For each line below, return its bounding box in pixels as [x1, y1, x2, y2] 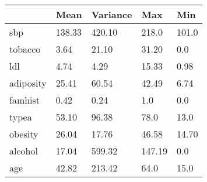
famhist [9, 93, 40, 107]
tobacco [9, 42, 41, 56]
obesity [9, 127, 38, 140]
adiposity [9, 76, 47, 90]
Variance [91, 8, 132, 21]
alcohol [9, 144, 38, 157]
